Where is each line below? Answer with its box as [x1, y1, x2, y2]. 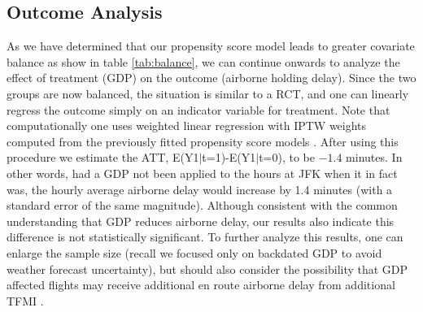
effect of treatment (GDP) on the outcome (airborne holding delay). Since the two [7, 69, 416, 86]
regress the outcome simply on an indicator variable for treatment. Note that [7, 101, 390, 118]
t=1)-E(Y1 [202, 149, 256, 166]
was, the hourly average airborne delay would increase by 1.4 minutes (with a [7, 180, 393, 197]
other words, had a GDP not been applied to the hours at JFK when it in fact [7, 164, 398, 181]
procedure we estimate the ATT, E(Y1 [7, 149, 199, 166]
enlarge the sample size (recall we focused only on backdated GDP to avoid [7, 244, 382, 261]
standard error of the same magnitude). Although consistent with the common [7, 197, 398, 214]
